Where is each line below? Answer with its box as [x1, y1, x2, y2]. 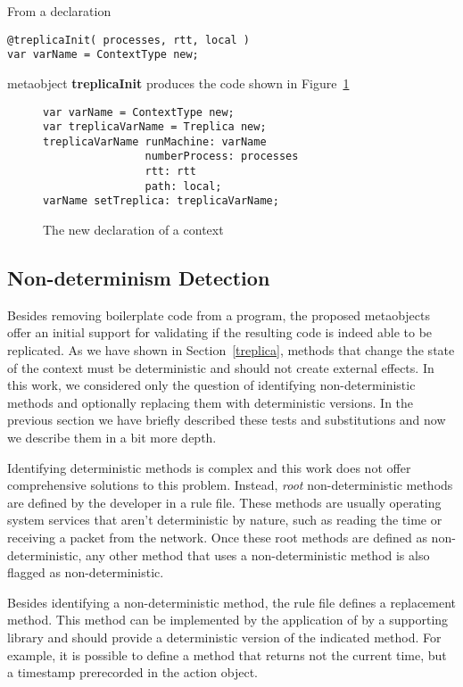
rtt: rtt [145, 165, 196, 178]
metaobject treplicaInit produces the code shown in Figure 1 [7, 73, 350, 92]
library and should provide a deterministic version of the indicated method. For [7, 627, 442, 646]
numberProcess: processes [145, 150, 299, 163]
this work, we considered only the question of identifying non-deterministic [7, 376, 416, 394]
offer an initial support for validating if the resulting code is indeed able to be [7, 323, 433, 342]
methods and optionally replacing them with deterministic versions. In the [7, 393, 414, 411]
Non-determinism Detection [7, 264, 270, 292]
